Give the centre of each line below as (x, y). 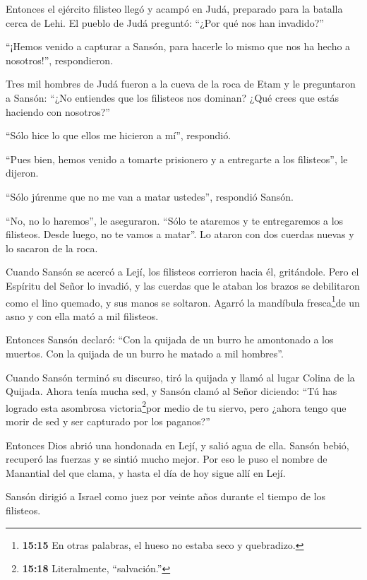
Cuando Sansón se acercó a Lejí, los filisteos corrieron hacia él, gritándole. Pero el (182, 272)
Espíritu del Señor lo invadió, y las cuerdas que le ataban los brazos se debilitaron (183, 285)
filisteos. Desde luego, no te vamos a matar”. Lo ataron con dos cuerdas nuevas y (180, 234)
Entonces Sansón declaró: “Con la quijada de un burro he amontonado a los (170, 339)
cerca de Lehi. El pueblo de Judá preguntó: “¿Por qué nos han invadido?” (165, 22)
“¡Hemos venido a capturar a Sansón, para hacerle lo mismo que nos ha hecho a (178, 46)
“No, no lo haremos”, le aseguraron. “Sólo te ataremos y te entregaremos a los (175, 220)
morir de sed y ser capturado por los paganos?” (108, 421)
